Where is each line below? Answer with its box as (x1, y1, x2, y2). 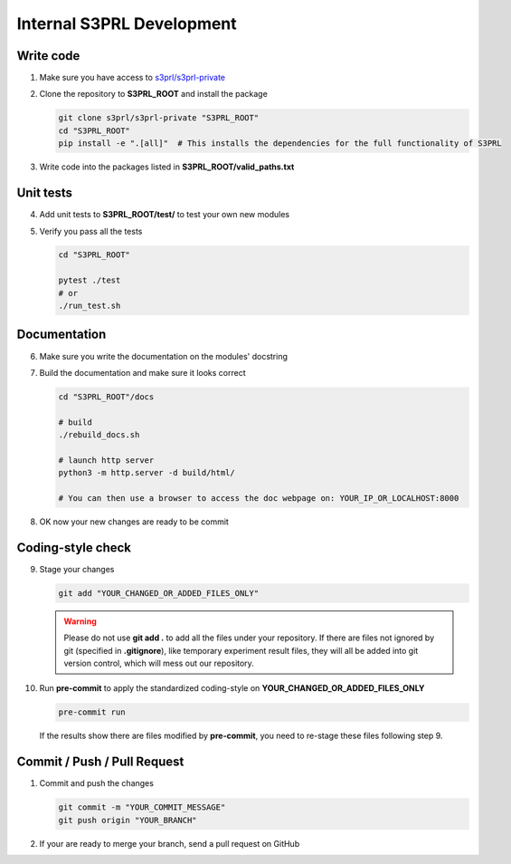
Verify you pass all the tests (39, 226, 143, 236)
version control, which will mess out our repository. (63, 658, 255, 669)
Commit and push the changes (39, 778, 154, 789)
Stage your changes (39, 563, 115, 574)
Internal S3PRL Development (16, 14, 237, 34)
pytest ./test (58, 275, 121, 285)
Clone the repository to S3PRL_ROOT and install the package (39, 89, 269, 100)
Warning (63, 616, 97, 627)
